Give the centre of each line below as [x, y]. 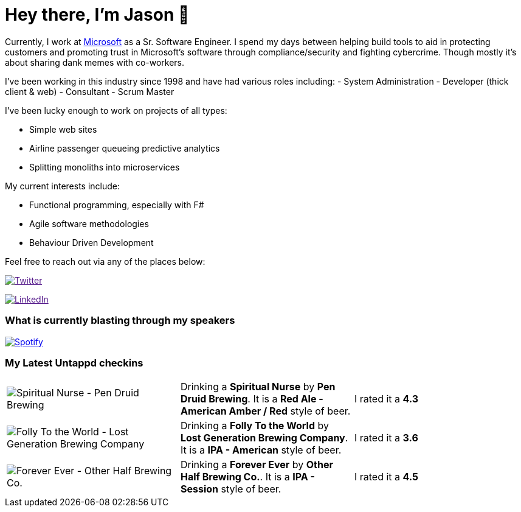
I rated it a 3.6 [386, 438]
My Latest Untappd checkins [74, 363]
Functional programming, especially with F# [117, 205]
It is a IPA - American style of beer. [261, 450]
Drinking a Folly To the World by [254, 426]
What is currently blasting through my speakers [120, 321]
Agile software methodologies [89, 223]
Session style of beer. [231, 489]
